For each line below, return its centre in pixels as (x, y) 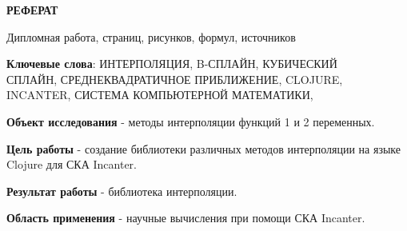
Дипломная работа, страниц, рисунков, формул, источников (151, 36)
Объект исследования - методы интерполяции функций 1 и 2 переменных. (191, 121)
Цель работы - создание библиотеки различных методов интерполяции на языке (204, 148)
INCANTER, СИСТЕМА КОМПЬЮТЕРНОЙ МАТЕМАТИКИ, (160, 95)
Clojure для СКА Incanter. (72, 164)
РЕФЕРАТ (32, 10)
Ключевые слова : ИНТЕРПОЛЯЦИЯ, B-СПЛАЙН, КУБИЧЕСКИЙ (172, 64)
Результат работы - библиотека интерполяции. (122, 191)
